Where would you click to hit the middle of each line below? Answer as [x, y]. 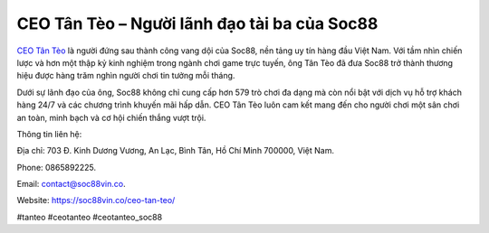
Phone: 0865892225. [57, 167]
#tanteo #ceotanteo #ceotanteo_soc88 [90, 217]
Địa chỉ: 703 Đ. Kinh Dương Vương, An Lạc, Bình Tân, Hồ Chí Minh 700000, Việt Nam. [176, 151]
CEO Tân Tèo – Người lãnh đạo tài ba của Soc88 [197, 23]
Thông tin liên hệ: [49, 134]
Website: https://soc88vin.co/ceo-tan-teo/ [96, 200]
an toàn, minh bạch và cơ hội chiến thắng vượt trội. [111, 117]
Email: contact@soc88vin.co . [71, 184]
